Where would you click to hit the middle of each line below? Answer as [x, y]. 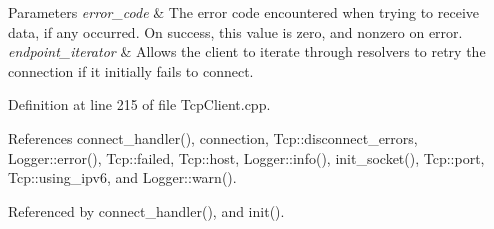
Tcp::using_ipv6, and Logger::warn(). [122, 177]
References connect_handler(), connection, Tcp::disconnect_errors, [213, 137]
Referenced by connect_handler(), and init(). [146, 210]
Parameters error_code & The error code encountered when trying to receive [244, 12]
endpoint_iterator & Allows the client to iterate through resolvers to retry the [247, 51]
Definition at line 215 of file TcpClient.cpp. [139, 104]
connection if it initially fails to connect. [131, 70]
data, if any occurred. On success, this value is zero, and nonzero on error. [235, 31]
